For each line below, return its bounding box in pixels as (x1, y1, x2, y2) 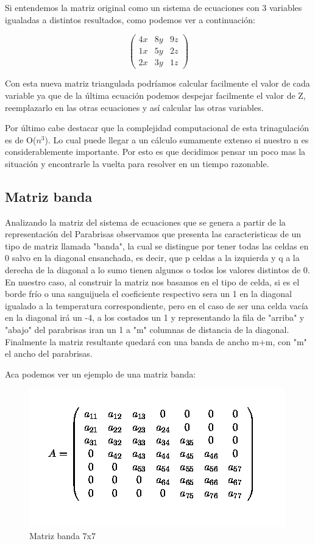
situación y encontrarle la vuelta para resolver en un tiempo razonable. (5, 157, 269, 170)
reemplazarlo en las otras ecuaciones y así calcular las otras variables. (5, 101, 264, 113)
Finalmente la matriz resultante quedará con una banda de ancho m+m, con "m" (5, 335, 307, 348)
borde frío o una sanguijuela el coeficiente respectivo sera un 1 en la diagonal (5, 287, 292, 300)
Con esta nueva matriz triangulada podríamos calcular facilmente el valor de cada (5, 77, 310, 90)
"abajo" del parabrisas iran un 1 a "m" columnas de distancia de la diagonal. (5, 323, 289, 336)
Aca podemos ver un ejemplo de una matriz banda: (5, 367, 196, 380)
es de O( (5, 133, 37, 146)
